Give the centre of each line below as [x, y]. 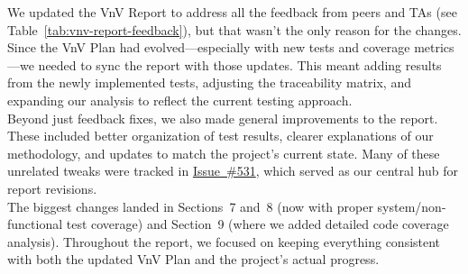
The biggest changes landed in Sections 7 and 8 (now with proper [190, 206]
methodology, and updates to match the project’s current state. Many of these [224, 153]
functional [35, 224]
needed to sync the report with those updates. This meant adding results [240, 64]
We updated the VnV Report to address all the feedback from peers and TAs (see [232, 12]
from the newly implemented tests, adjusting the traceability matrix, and [209, 82]
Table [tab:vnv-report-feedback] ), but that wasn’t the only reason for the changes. [234, 29]
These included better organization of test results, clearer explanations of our [220, 136]
